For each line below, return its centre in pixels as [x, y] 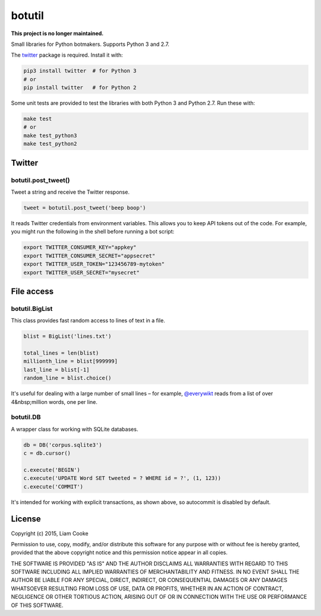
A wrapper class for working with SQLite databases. [75, 429]
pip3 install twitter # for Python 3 [80, 71]
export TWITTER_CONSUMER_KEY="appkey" [80, 248]
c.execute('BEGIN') [52, 470]
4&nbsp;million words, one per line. [54, 402]
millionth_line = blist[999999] [71, 361]
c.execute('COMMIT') [53, 486]
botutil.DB [26, 417]
